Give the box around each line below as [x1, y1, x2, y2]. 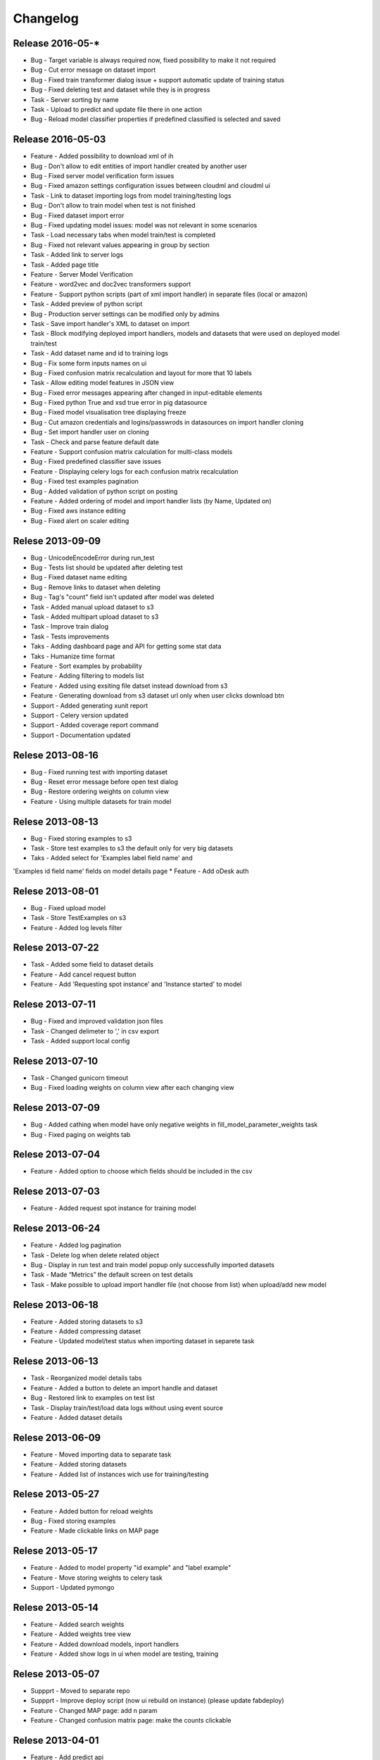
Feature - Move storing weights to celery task [30, 1573, 163, 1582]
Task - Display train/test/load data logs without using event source [30, 1403, 223, 1412]
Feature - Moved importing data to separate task [30, 1450, 172, 1459]
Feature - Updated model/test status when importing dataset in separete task [30, 1337, 255, 1345]
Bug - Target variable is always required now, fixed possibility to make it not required [30, 56, 276, 65]
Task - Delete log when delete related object [30, 1250, 160, 1259]
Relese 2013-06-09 [13, 1431, 101, 1443]
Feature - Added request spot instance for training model [30, 1204, 196, 1212]
